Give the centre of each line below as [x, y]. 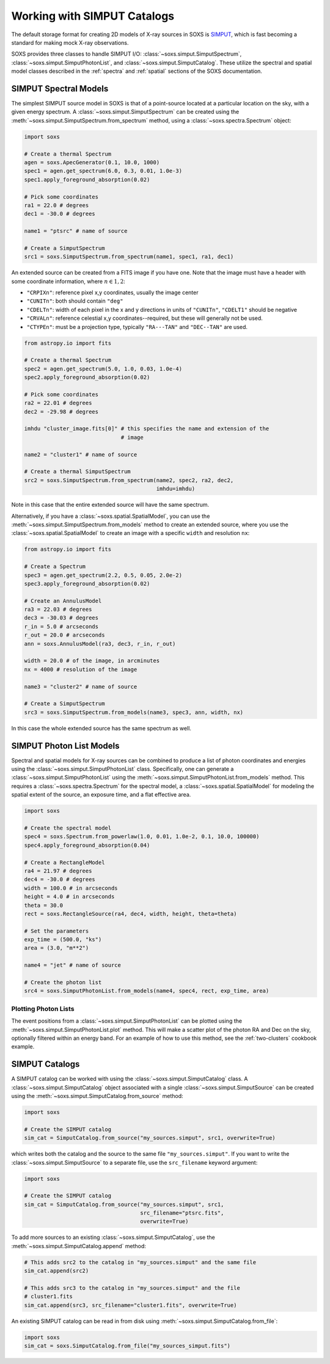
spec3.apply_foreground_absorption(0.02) [87, 583]
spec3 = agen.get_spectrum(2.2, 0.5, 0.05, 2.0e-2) [103, 575]
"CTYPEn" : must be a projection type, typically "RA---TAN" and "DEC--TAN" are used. [137, 327]
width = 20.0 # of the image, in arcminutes [92, 661]
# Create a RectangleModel [64, 862]
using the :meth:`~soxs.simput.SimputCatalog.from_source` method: [97, 1096]
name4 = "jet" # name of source [73, 965]
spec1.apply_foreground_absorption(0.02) [87, 180]
